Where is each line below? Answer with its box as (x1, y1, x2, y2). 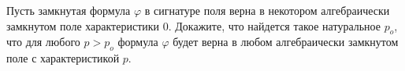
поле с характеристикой (6, 50, 120, 66)
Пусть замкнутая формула (6, 2, 131, 18)
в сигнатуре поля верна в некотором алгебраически (144, 2, 390, 18)
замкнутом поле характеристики (6, 17, 160, 34)
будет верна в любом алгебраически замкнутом (173, 34, 399, 50)
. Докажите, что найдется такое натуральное (168, 17, 381, 34)
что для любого (6, 34, 80, 50)
